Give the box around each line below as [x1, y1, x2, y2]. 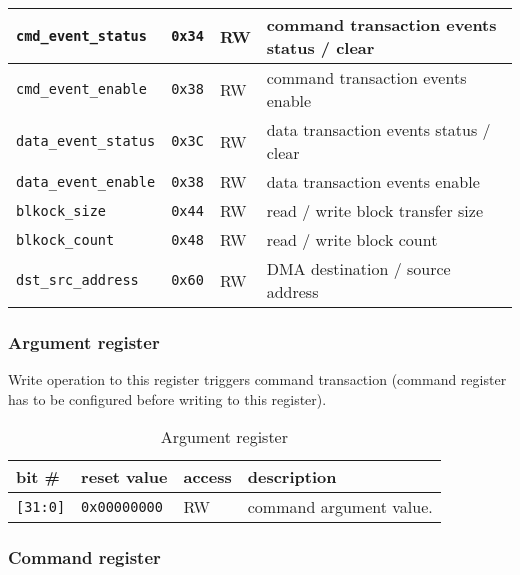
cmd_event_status [16, 28, 147, 44]
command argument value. [247, 495, 433, 519]
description [247, 465, 337, 489]
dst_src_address [16, 272, 139, 288]
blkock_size [16, 202, 107, 219]
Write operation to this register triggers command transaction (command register [8, 369, 507, 390]
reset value [81, 465, 168, 489]
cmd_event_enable [16, 81, 147, 97]
